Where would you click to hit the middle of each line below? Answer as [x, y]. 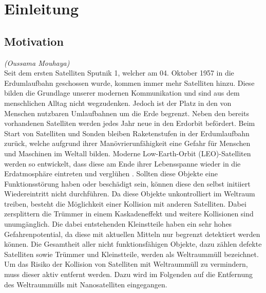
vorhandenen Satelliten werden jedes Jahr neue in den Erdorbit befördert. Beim [130, 123]
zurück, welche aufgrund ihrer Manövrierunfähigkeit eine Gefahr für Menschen [127, 143]
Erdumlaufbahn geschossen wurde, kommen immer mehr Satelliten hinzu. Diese [129, 83]
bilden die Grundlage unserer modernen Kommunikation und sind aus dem [122, 93]
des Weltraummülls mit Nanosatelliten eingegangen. [86, 284]
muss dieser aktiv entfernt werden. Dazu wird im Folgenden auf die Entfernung [129, 274]
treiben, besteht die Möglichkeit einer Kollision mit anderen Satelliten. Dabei [125, 203]
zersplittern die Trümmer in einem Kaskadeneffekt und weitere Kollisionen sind [129, 214]
